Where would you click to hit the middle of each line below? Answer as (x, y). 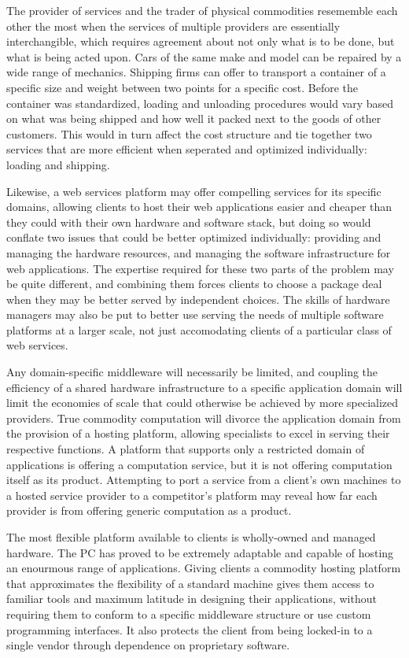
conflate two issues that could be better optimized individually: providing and (194, 237)
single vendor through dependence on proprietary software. (148, 645)
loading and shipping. (58, 164)
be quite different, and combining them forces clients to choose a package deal (194, 284)
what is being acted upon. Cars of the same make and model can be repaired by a (204, 56)
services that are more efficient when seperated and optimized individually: (187, 149)
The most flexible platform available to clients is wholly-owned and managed (191, 537)
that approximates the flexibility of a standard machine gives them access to (190, 583)
